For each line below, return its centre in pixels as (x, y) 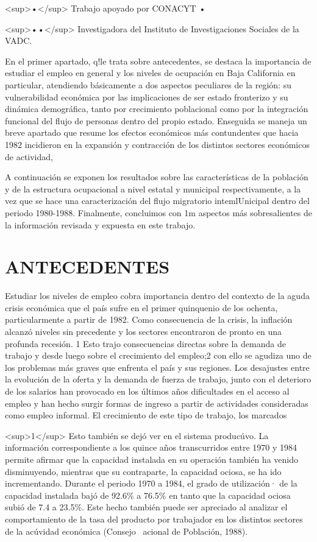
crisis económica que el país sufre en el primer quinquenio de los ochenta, (141, 307)
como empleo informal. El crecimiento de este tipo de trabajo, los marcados (146, 415)
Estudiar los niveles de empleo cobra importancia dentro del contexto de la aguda (157, 296)
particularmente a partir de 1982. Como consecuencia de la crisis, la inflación (149, 319)
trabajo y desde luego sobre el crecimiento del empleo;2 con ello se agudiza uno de (158, 355)
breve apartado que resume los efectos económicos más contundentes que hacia (152, 132)
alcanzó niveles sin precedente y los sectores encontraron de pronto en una (143, 331)
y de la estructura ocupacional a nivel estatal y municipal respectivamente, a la (153, 188)
